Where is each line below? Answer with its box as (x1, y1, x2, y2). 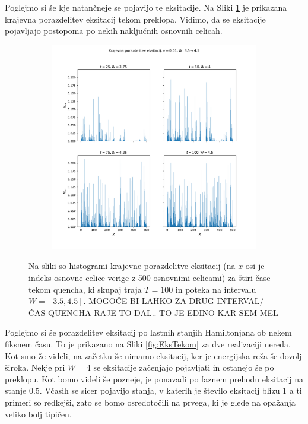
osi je (245, 260, 265, 272)
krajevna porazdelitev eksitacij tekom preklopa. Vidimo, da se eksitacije (5, 12, 266, 25)
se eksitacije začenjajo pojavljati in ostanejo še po (93, 361, 274, 374)
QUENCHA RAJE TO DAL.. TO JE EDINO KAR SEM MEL (48, 306, 278, 318)
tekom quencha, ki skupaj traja (28, 283, 142, 295)
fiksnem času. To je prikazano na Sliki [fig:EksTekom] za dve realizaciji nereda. (5, 337, 291, 350)
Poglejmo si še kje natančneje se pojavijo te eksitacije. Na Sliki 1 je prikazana (5, 1, 287, 13)
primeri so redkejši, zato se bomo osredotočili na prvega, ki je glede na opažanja (5, 395, 296, 408)
